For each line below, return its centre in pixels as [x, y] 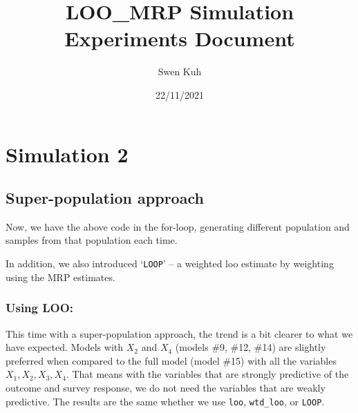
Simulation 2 [67, 154]
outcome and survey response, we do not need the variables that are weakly [166, 387]
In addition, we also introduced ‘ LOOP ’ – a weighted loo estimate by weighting [170, 263]
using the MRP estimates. [60, 277]
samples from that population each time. [92, 240]
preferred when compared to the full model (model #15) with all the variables [171, 360]
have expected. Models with [65, 347]
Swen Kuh [180, 71]
